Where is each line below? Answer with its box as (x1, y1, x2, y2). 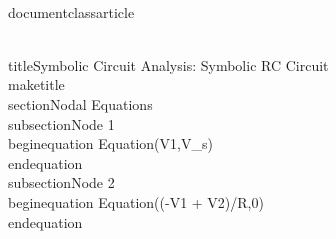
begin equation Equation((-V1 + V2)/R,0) (8, 191, 264, 212)
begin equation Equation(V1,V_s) (8, 133, 213, 154)
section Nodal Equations (8, 93, 153, 114)
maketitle (8, 74, 65, 95)
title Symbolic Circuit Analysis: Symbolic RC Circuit (8, 54, 329, 75)
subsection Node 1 (8, 113, 115, 134)
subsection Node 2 (8, 172, 115, 193)
